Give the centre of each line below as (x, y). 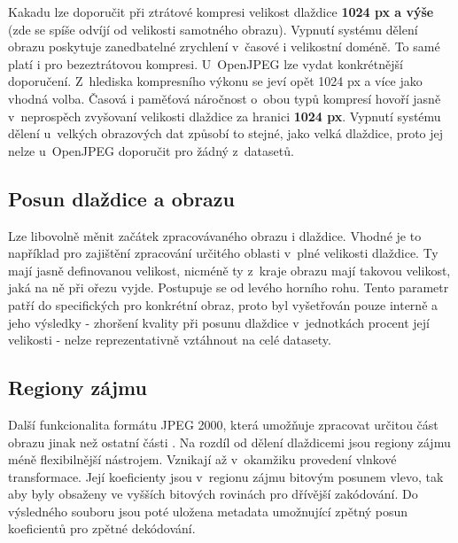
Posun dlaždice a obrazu (121, 198)
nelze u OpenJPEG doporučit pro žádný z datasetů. (151, 150)
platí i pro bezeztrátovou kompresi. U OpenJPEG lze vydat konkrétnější (206, 63)
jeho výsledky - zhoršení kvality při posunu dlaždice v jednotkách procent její (219, 322)
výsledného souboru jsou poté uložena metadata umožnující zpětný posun (208, 511)
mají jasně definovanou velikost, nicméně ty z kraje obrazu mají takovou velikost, (229, 270)
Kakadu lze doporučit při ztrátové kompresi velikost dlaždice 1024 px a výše (221, 12)
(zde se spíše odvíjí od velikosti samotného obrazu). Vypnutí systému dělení (213, 29)
